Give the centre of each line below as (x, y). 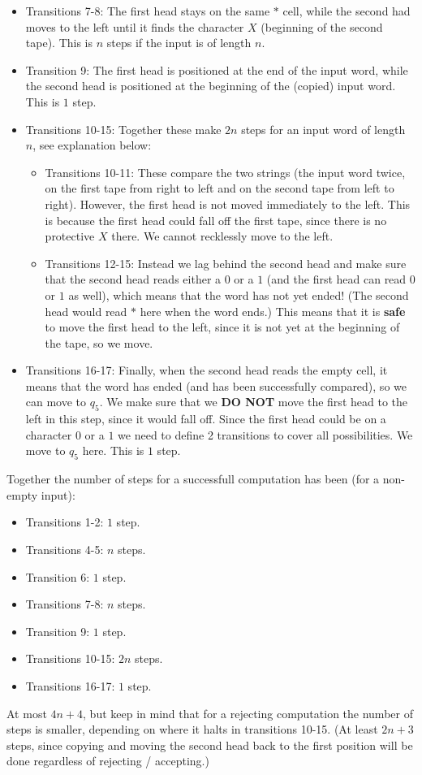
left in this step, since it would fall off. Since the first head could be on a (206, 419)
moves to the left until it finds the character (135, 26)
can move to (56, 402)
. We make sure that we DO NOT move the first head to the (253, 402)
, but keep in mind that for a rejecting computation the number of (248, 713)
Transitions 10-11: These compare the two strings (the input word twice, (225, 172)
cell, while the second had (347, 11)
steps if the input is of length (179, 43)
